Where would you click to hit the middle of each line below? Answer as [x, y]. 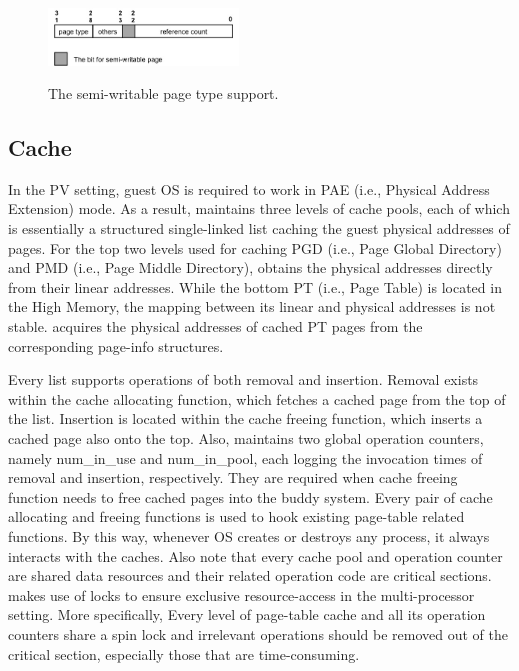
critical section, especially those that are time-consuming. [184, 653]
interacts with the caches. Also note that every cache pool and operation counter [255, 555]
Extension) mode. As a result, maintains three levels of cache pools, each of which [259, 208]
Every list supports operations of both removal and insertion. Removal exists [243, 379]
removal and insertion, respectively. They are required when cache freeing [233, 477]
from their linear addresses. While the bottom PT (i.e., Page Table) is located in [255, 286]
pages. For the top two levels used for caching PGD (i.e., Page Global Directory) [255, 247]
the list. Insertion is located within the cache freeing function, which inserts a [245, 418]
